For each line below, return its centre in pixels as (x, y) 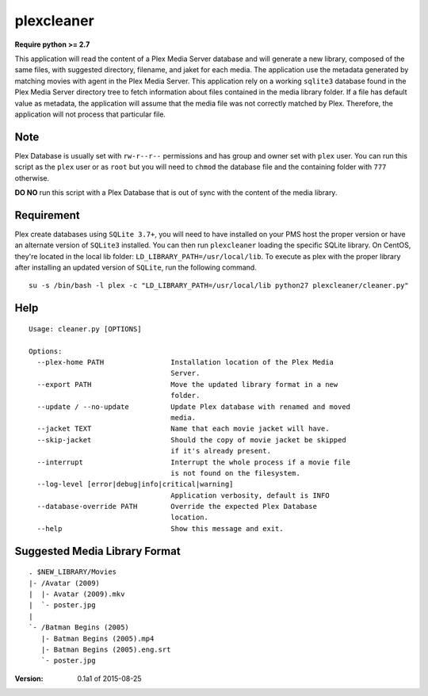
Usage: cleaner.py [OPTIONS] (85, 329)
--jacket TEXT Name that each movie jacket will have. (183, 429)
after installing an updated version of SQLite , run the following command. (136, 268)
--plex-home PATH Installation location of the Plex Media (185, 362)
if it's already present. (221, 451)
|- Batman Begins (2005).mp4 (97, 639)
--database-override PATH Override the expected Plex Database (177, 507)
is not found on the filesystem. (235, 473)
